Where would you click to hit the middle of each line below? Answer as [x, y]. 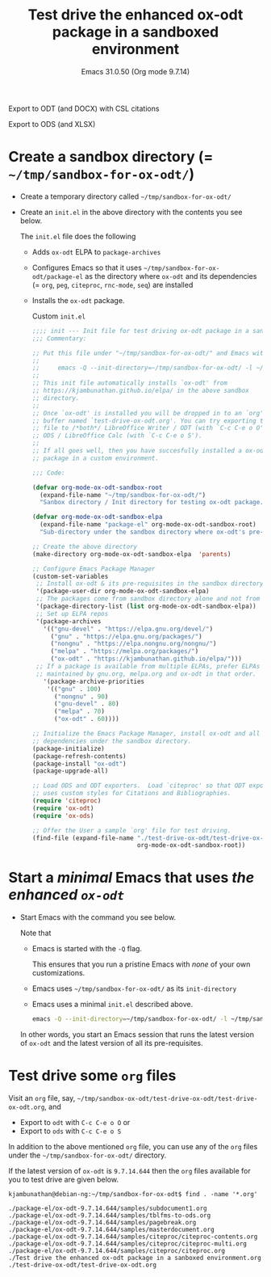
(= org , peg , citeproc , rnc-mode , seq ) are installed [113, 284]
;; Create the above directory [85, 546]
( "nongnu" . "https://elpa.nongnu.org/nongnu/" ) [133, 644]
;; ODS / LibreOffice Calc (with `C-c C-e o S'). [117, 436]
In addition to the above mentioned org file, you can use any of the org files [133, 1146]
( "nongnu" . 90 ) [81, 697]
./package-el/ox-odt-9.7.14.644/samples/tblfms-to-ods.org [110, 1216]
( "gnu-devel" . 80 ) [86, 704]
